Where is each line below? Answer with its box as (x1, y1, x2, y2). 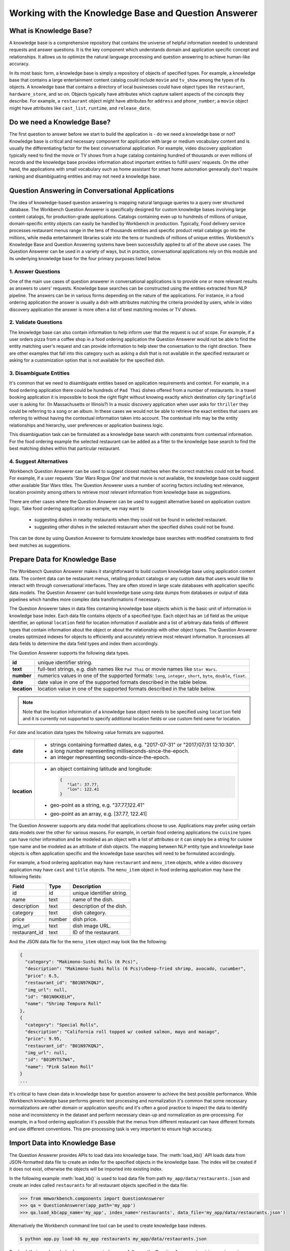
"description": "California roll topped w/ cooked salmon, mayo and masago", (25, 1029, 220, 1034)
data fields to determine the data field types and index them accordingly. (9, 641, 159, 647)
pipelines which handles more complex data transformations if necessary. (9, 596, 161, 602)
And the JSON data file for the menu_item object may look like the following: (9, 938, 167, 944)
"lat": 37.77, (67, 782, 99, 787)
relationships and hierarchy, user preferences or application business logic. (9, 422, 164, 428)
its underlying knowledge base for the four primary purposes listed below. (9, 255, 162, 261)
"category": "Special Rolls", (25, 1022, 99, 1028)
